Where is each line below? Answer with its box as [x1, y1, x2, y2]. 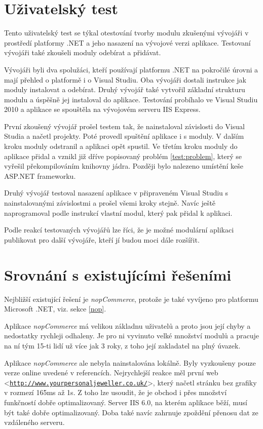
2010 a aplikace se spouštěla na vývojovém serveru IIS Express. [4, 104, 201, 114]
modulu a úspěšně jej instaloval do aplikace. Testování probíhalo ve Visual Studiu [4, 94, 258, 104]
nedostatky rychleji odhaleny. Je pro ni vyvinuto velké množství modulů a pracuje [4, 330, 259, 341]
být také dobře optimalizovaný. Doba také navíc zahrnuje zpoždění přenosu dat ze [4, 407, 258, 417]
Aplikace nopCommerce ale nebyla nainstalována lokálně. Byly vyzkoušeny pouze [4, 357, 256, 368]
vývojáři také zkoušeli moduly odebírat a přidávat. [4, 47, 161, 58]
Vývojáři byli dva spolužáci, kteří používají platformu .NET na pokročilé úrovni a [4, 64, 258, 74]
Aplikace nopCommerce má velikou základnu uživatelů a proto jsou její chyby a [4, 320, 251, 331]
